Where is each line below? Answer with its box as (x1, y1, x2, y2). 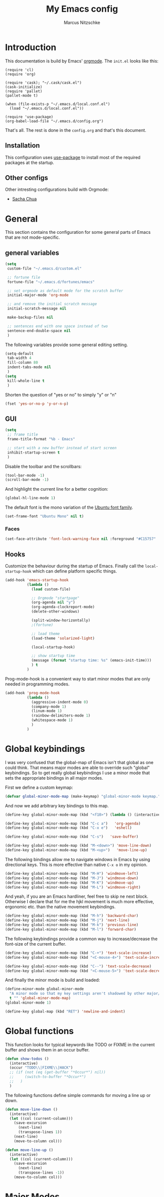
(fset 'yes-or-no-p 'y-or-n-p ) (5, 401, 69, 406)
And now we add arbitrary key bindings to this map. (5, 803, 109, 808)
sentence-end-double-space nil (7, 328, 71, 333)
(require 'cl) (5, 67, 34, 72)
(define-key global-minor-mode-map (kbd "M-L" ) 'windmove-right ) (5, 885, 141, 889)
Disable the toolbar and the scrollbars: (5, 463, 82, 469)
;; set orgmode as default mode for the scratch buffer (7, 288, 123, 293)
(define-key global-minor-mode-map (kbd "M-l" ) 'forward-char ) (5, 927, 137, 932)
